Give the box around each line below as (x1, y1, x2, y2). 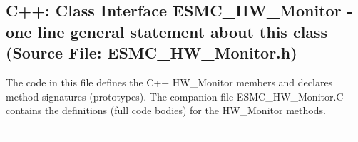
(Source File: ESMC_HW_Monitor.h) (6, 41, 297, 64)
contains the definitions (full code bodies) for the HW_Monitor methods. (6, 103, 326, 118)
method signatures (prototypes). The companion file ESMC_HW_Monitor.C (6, 88, 344, 103)
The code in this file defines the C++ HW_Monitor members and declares (6, 74, 333, 89)
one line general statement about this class (6, 20, 328, 42)
